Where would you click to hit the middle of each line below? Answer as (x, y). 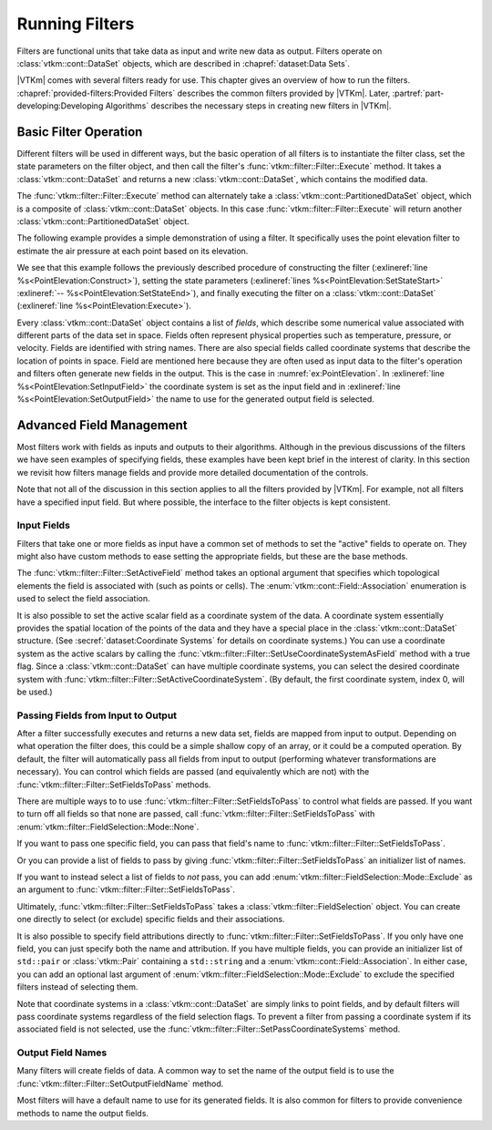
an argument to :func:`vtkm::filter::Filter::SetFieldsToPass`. (126, 889)
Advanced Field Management (102, 425)
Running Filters (76, 24)
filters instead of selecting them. (77, 987)
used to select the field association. (83, 599)
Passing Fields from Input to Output (97, 715)
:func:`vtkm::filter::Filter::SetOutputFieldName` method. (120, 1084)
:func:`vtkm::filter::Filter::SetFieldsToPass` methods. (114, 785)
